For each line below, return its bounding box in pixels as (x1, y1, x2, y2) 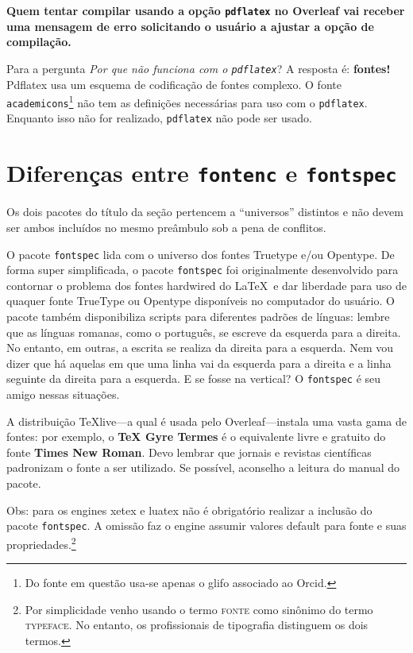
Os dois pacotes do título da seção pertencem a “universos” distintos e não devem (6, 203, 403, 220)
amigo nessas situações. (6, 386, 120, 403)
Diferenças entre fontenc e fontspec (6, 156, 397, 189)
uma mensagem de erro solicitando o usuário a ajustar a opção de (6, 17, 374, 34)
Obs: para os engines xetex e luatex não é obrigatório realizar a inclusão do (6, 501, 372, 518)
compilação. (6, 33, 71, 50)
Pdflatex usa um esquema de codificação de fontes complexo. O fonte (6, 75, 342, 92)
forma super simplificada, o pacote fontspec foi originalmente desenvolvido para (6, 261, 399, 278)
